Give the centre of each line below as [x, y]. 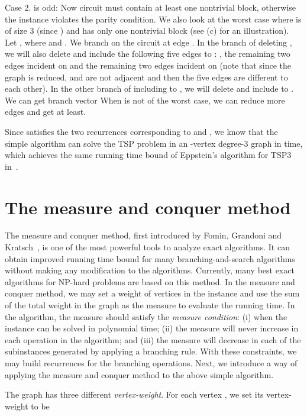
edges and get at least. [46, 112]
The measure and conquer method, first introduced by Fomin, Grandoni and [143, 235]
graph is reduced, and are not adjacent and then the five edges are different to [146, 77]
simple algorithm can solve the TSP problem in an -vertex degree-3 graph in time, [154, 143]
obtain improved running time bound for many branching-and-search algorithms [150, 258]
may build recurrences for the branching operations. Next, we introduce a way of [151, 362]
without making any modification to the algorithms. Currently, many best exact [150, 270]
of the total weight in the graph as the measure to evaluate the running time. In [150, 305]
